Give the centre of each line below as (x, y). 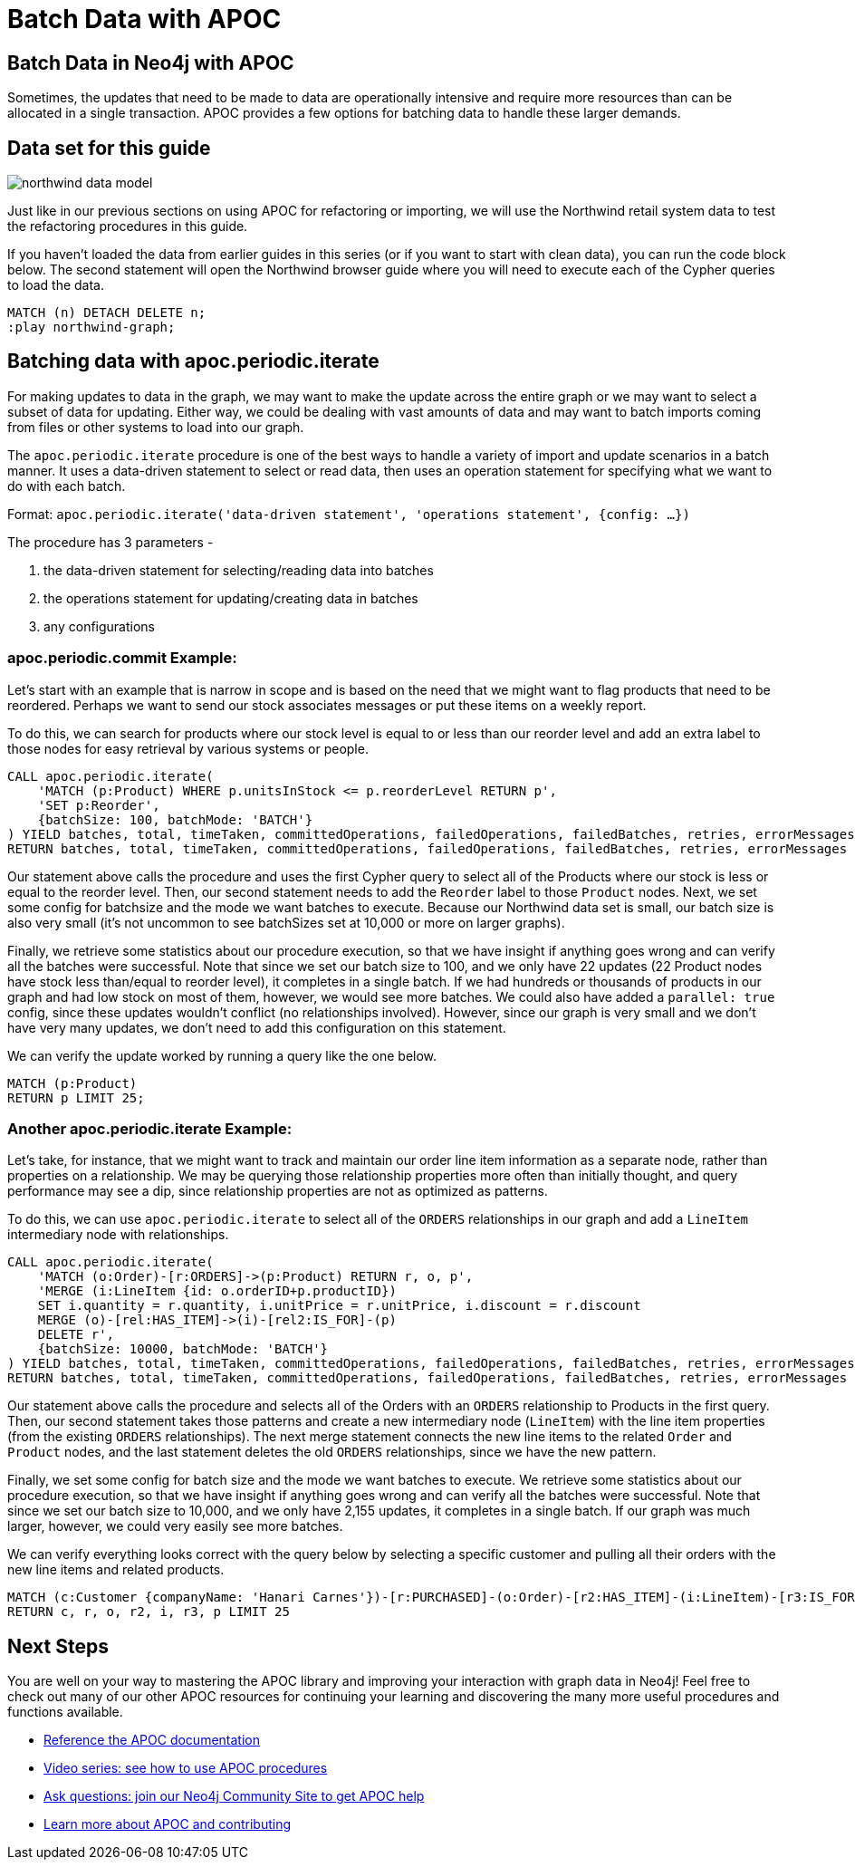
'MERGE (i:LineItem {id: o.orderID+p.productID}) (217, 1291)
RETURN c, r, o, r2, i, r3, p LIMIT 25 (149, 1612)
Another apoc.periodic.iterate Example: (150, 1128)
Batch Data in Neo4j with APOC (151, 63)
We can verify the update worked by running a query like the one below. (222, 1055)
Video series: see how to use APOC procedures (186, 1768)
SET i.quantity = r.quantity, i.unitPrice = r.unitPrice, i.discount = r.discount (339, 1306)
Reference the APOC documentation (152, 1740)
